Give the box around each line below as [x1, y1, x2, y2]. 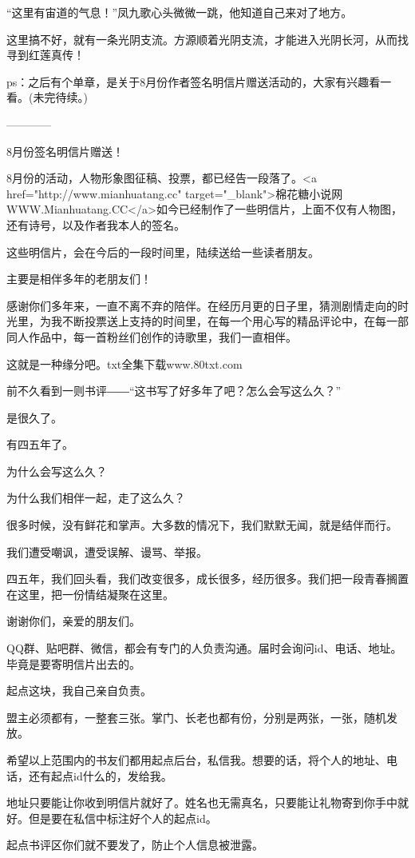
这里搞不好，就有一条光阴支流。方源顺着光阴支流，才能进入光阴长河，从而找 [6, 30, 409, 47]
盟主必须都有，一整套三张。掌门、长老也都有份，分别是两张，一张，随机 [6, 708, 386, 725]
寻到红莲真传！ [6, 46, 85, 63]
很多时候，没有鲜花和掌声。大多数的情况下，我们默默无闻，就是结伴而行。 [6, 517, 397, 533]
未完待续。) [33, 89, 88, 106]
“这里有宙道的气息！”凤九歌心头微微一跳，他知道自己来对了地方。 [6, 4, 353, 20]
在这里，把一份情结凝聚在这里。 [6, 585, 174, 602]
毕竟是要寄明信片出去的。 [6, 655, 140, 672]
